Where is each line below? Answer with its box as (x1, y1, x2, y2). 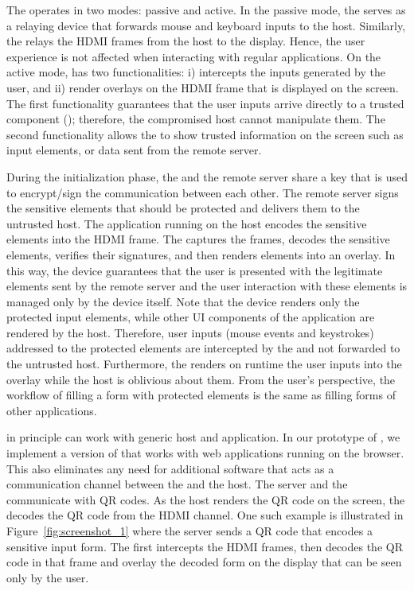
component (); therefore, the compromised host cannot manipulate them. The (6, 111, 385, 127)
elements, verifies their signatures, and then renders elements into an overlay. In (6, 246, 396, 262)
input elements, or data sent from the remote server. (6, 142, 262, 158)
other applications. (6, 402, 97, 418)
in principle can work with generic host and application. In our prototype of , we (6, 429, 400, 445)
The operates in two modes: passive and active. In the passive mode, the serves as (6, 2, 406, 17)
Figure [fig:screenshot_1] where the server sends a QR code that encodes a (6, 523, 373, 539)
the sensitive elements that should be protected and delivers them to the (6, 200, 360, 216)
